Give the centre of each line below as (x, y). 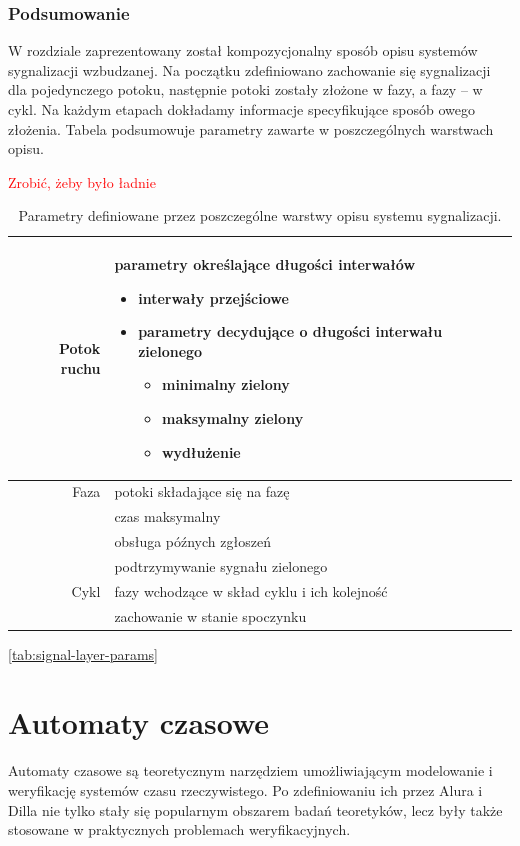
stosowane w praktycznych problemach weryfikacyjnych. (179, 829)
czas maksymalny (167, 516)
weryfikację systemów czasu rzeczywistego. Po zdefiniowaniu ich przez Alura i (245, 790)
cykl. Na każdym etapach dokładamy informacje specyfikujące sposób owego (241, 109)
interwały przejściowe (213, 297)
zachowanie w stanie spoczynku (210, 615)
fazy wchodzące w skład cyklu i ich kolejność (251, 590)
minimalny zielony (225, 384)
